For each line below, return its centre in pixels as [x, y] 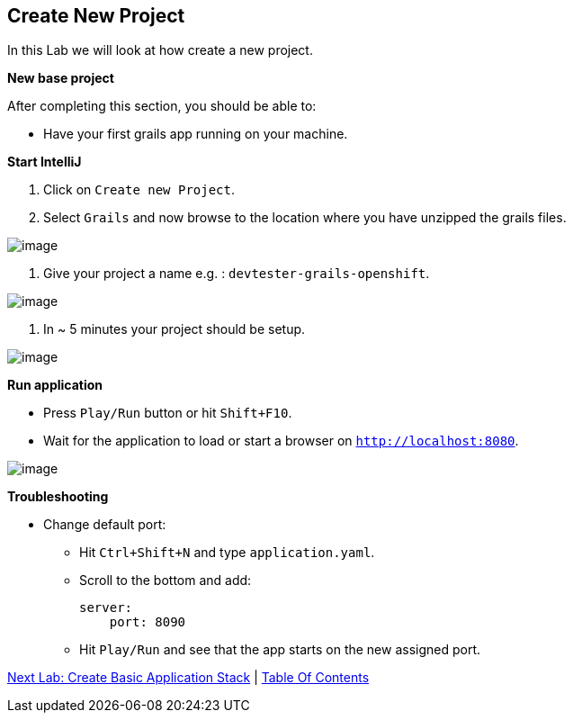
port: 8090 [148, 622]
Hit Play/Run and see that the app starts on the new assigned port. [280, 650]
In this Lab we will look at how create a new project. [160, 50]
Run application [55, 385]
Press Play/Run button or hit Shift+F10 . [168, 413]
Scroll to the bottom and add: [166, 580]
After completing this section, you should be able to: [162, 106]
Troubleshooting [58, 497]
